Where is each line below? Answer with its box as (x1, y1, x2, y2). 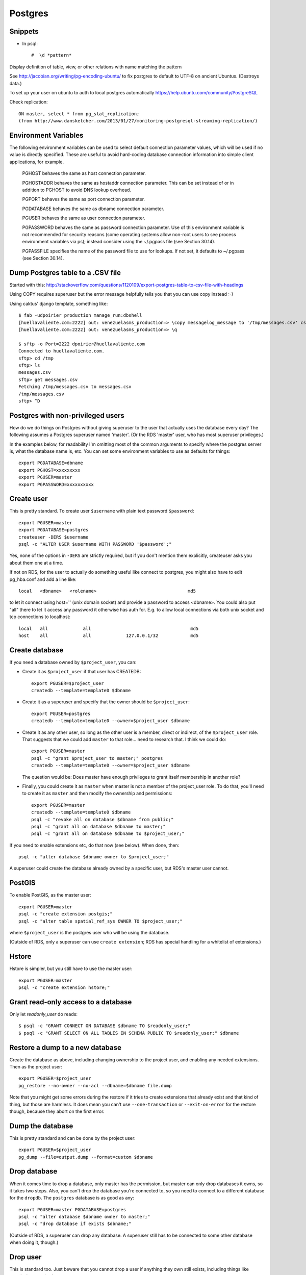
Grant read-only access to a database (9, 998, 132, 1006)
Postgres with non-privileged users (9, 411, 124, 420)
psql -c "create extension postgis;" (18, 911, 113, 917)
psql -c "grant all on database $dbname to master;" (31, 824, 166, 829)
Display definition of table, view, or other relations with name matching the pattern (9, 64, 182, 70)
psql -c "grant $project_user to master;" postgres (31, 755, 163, 761)
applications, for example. (9, 159, 64, 165)
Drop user (9, 1253, 42, 1262)
